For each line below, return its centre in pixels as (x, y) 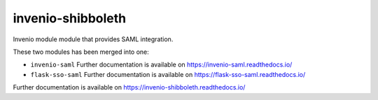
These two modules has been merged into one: (81, 52)
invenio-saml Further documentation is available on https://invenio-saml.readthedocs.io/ (161, 65)
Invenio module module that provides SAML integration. (93, 39)
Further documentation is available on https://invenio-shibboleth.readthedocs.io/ (129, 87)
